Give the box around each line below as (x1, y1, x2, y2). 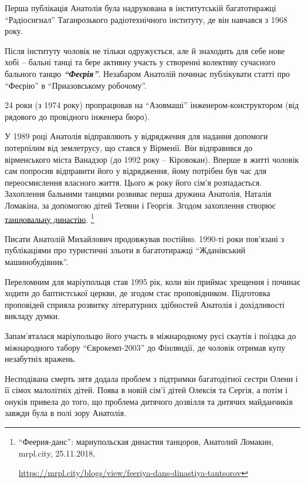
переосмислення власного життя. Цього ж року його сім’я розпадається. (5, 176, 262, 188)
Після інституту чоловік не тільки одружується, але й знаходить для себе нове (5, 44, 285, 56)
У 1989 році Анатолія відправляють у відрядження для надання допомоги (5, 130, 268, 142)
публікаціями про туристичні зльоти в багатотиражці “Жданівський (5, 244, 246, 256)
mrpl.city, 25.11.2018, (18, 447, 96, 459)
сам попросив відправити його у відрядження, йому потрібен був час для (5, 165, 267, 177)
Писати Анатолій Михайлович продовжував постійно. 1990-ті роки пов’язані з (5, 232, 284, 244)
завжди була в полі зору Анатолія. (5, 407, 127, 419)
